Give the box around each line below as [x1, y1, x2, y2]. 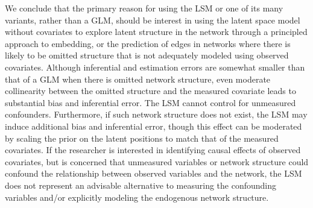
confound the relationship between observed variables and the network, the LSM [5, 167, 302, 180]
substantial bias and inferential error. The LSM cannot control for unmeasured [5, 96, 296, 109]
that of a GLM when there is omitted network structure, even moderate [5, 72, 271, 85]
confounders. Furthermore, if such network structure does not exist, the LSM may [5, 108, 308, 121]
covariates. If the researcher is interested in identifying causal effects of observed [5, 143, 301, 156]
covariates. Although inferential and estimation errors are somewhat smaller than [5, 60, 305, 73]
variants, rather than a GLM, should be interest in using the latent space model [5, 13, 300, 26]
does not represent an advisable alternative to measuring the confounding [5, 178, 277, 191]
